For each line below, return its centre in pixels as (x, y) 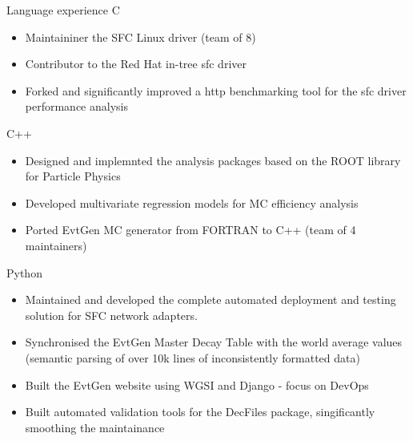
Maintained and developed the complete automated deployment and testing (211, 299)
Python (24, 272)
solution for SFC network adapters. (111, 315)
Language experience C (63, 10)
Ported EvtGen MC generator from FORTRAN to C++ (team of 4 (190, 230)
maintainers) (56, 245)
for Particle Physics (73, 176)
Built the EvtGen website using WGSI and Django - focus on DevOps (197, 384)
